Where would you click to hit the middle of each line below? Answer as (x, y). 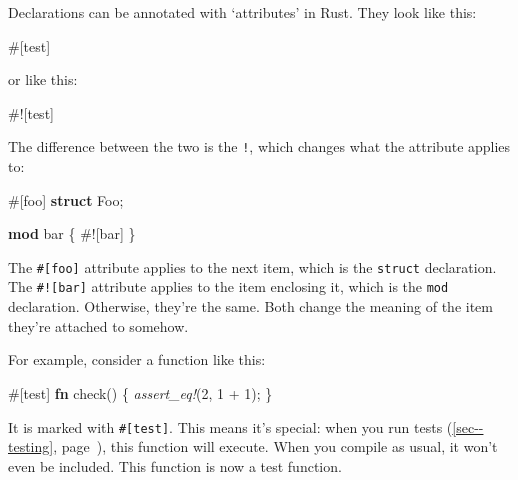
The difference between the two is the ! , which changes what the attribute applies (259, 146)
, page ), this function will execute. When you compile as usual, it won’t (275, 446)
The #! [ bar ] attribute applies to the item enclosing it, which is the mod (228, 286)
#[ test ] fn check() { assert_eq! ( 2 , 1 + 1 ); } (140, 392)
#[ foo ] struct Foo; (66, 199)
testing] (31, 446)
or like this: (43, 79)
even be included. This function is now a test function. (175, 465)
